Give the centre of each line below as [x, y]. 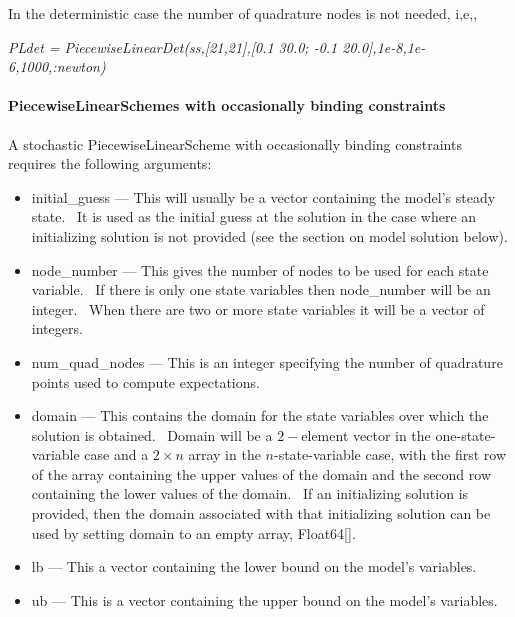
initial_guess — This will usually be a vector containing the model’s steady [263, 196]
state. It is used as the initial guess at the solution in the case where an [254, 216]
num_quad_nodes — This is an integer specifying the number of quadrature [267, 361]
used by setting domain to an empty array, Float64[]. [193, 532]
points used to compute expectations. [145, 381]
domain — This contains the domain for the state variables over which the [260, 415]
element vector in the [366, 434]
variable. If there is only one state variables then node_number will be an [261, 289]
